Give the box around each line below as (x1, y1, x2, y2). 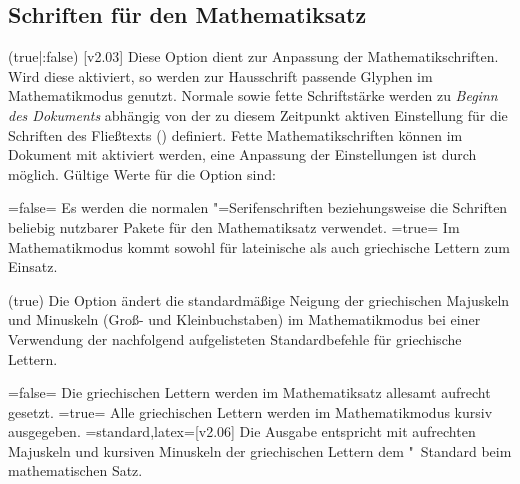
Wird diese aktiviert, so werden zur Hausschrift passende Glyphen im (8, 65, 433, 86)
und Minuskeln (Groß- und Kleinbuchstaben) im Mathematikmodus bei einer (8, 309, 481, 330)
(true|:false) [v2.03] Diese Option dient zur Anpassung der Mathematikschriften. (8, 46, 499, 67)
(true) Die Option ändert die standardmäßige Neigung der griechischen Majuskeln (8, 289, 510, 310)
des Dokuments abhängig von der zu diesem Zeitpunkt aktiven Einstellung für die (8, 104, 508, 125)
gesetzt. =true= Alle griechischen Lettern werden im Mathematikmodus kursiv (8, 401, 493, 422)
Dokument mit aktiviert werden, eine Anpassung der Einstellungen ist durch (8, 144, 477, 165)
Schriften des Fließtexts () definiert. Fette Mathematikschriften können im (8, 124, 463, 145)
